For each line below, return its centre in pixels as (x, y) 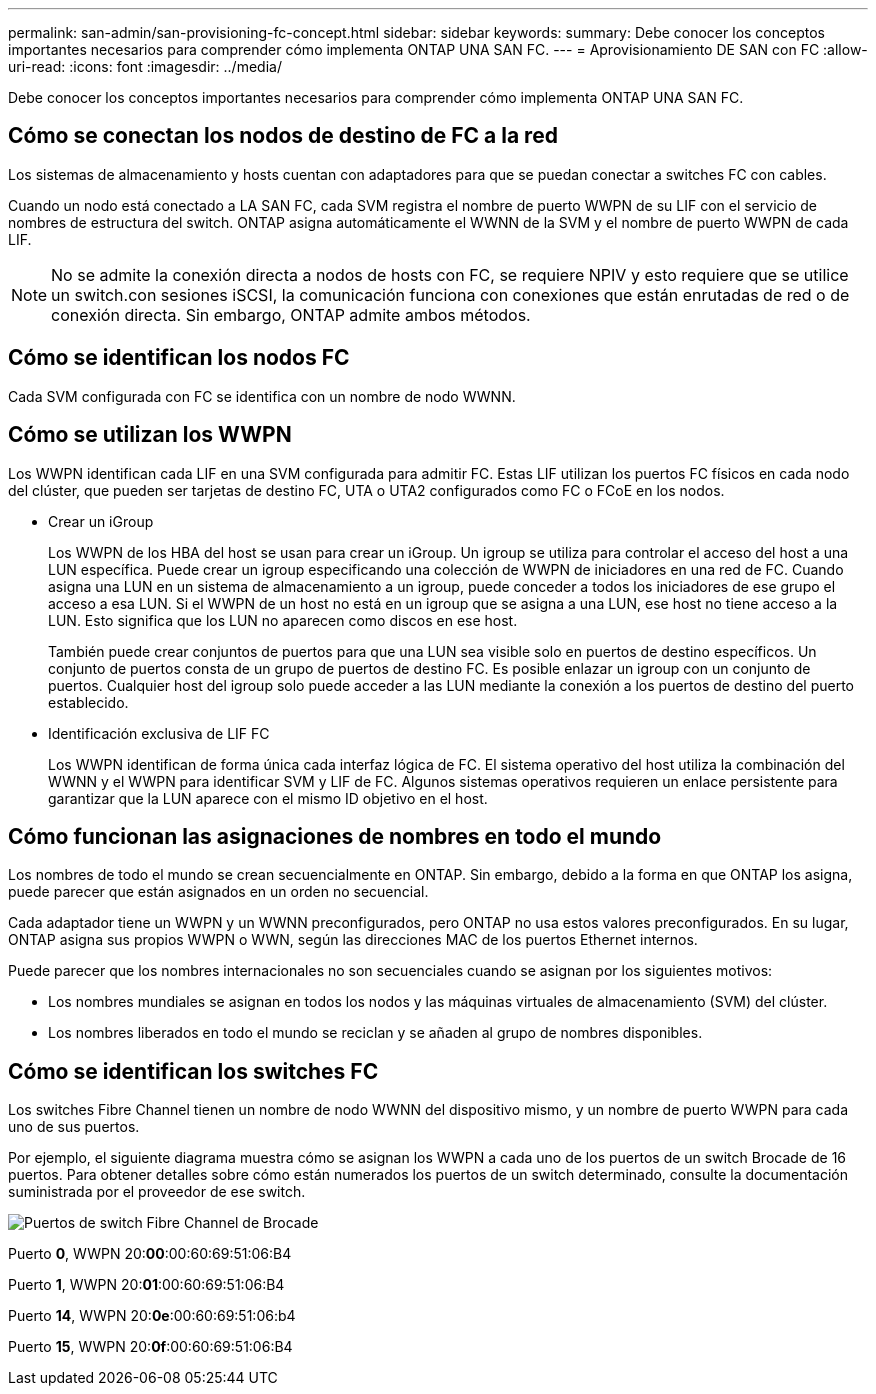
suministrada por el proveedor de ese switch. (157, 1192)
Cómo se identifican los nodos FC (179, 358)
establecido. (88, 702)
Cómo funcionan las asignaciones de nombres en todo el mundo (335, 836)
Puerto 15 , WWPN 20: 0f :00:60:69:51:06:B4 (150, 1347)
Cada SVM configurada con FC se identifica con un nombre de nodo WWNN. (262, 396)
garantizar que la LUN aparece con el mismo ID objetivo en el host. (268, 798)
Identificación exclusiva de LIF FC (159, 733)
